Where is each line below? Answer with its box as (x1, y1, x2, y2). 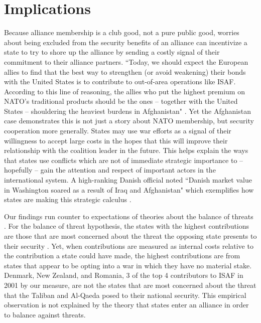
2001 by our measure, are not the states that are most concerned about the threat (4, 279, 256, 290)
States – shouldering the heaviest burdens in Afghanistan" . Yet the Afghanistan (4, 105, 251, 116)
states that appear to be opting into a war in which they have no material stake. (4, 260, 252, 270)
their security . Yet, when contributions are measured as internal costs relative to (4, 240, 253, 251)
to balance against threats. (4, 309, 86, 319)
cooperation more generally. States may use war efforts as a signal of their (4, 125, 231, 136)
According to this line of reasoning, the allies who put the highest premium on (4, 86, 245, 96)
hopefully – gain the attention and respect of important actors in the (4, 165, 216, 175)
